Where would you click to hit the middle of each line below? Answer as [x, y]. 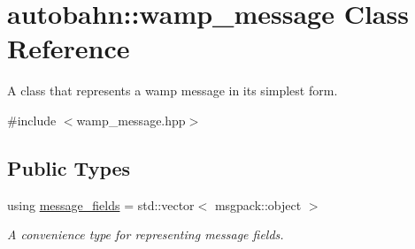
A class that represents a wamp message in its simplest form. [173, 91]
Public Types [69, 167]
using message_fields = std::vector [101, 204]
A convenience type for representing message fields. [146, 234]
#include [32, 120]
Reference [69, 48]
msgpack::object [258, 204]
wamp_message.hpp [131, 120]
